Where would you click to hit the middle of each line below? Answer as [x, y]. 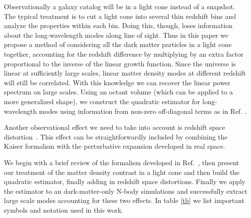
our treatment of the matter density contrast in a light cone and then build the [122, 172]
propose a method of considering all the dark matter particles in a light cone [118, 44]
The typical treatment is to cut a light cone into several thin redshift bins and [120, 16]
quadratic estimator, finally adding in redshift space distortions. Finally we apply [125, 181]
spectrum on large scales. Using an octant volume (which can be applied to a [118, 92]
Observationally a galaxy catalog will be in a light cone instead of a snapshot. [119, 6]
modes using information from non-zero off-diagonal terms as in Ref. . [143, 111]
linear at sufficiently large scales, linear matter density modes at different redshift [125, 73]
